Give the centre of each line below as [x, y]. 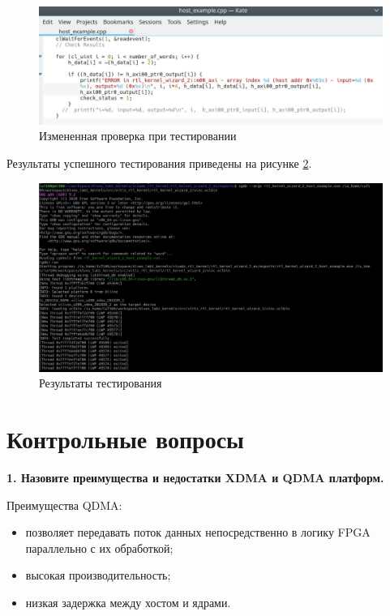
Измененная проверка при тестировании [138, 136]
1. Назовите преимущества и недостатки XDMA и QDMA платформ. [195, 477]
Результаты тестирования [101, 383]
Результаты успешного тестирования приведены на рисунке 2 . [159, 163]
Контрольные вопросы [125, 439]
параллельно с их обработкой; [99, 548]
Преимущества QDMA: [64, 505]
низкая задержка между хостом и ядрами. [128, 602]
